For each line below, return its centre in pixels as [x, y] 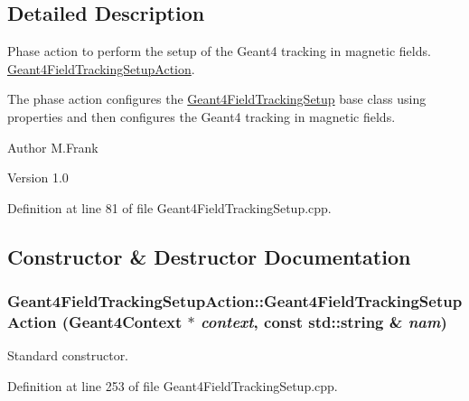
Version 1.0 [38, 177]
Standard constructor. [68, 355]
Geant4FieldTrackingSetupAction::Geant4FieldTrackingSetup [235, 301]
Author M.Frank [53, 147]
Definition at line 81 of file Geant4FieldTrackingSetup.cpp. [169, 207]
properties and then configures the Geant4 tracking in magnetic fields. [202, 116]
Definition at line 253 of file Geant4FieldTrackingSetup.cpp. [173, 385]
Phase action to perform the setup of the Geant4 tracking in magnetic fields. [219, 51]
